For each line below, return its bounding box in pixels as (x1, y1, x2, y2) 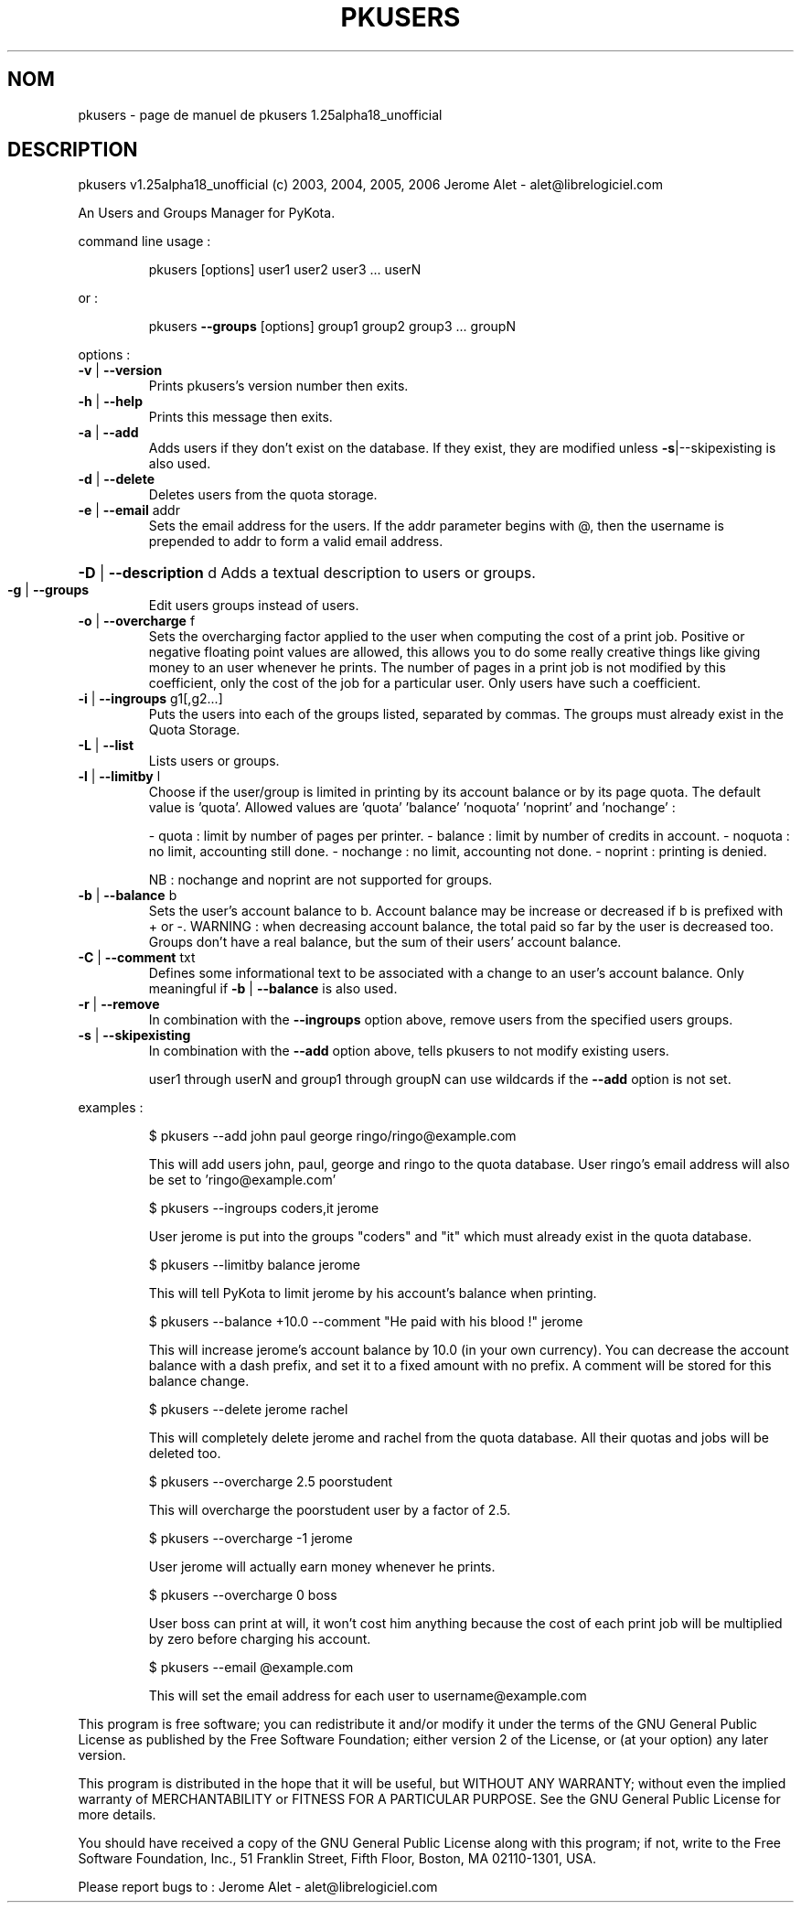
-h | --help (78, 393, 143, 410)
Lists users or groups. (148, 753, 280, 769)
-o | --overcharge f (78, 613, 196, 629)
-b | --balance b (78, 887, 177, 904)
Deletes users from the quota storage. (148, 487, 378, 503)
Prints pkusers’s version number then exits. (148, 378, 409, 394)
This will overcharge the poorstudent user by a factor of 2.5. (148, 1502, 511, 1518)
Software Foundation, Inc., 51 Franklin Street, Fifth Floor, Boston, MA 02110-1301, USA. (78, 1851, 596, 1867)
